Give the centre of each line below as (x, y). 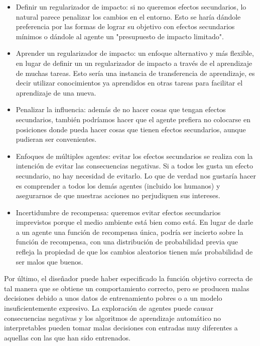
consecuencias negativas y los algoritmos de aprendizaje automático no (113, 318)
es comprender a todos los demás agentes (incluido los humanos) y (118, 185)
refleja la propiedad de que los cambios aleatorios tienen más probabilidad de (134, 252)
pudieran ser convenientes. (56, 139)
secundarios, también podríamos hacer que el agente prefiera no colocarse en (133, 119)
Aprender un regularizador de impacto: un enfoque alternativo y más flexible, (135, 53)
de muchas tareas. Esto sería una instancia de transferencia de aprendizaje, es (135, 73)
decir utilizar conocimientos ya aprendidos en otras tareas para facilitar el (129, 83)
